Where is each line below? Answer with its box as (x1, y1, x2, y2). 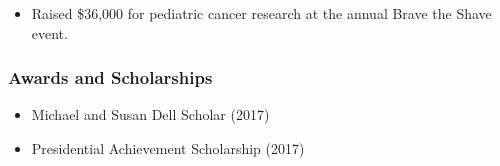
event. (31, 22, 68, 43)
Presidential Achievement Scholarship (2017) (31, 138, 305, 158)
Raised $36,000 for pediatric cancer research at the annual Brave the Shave (31, 3, 492, 23)
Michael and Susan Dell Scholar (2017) (31, 104, 270, 125)
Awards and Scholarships (8, 65, 213, 90)
